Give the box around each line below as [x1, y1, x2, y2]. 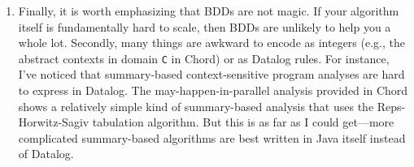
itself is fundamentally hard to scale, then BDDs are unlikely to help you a [18, 18, 391, 35]
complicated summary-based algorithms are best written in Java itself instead [18, 129, 406, 146]
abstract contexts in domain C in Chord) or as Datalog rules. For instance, [18, 49, 390, 66]
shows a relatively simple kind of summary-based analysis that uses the [18, 97, 374, 114]
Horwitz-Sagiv [18, 113, 89, 131]
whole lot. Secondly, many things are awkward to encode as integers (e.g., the [18, 34, 405, 51]
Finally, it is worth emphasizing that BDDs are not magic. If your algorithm [18, 2, 399, 19]
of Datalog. [18, 145, 74, 162]
